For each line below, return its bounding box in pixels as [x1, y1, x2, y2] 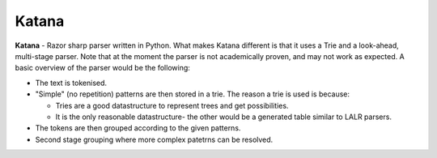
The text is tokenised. [35, 78, 108, 88]
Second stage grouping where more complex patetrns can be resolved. [35, 135, 274, 144]
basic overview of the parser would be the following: [15, 63, 190, 73]
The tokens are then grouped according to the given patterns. [35, 123, 241, 133]
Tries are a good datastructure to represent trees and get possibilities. [55, 100, 289, 110]
